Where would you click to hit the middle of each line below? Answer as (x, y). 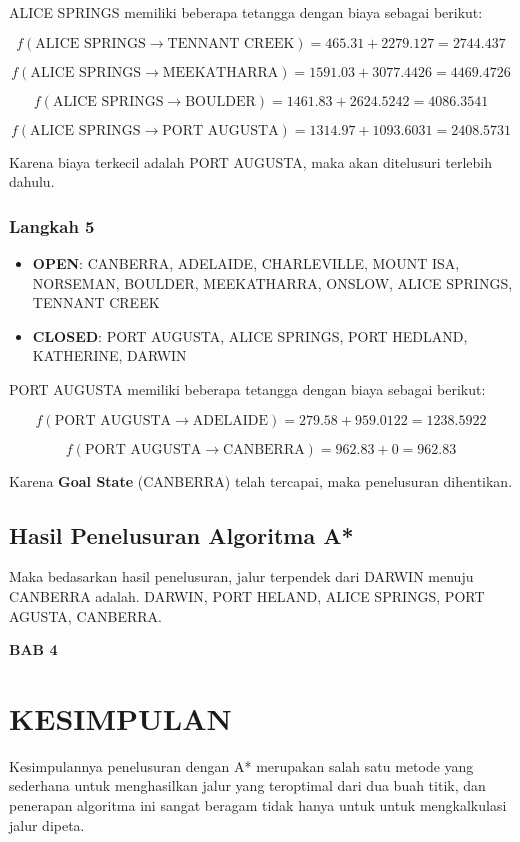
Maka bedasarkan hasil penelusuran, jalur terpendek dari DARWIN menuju (241, 576)
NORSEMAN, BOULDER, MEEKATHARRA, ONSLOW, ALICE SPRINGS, (272, 282)
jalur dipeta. (47, 824)
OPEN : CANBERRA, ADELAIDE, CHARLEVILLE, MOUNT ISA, (246, 263)
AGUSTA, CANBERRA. (85, 615)
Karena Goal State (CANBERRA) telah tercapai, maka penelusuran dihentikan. (261, 480)
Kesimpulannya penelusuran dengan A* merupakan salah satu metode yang (241, 765)
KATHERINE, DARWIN (109, 355)
